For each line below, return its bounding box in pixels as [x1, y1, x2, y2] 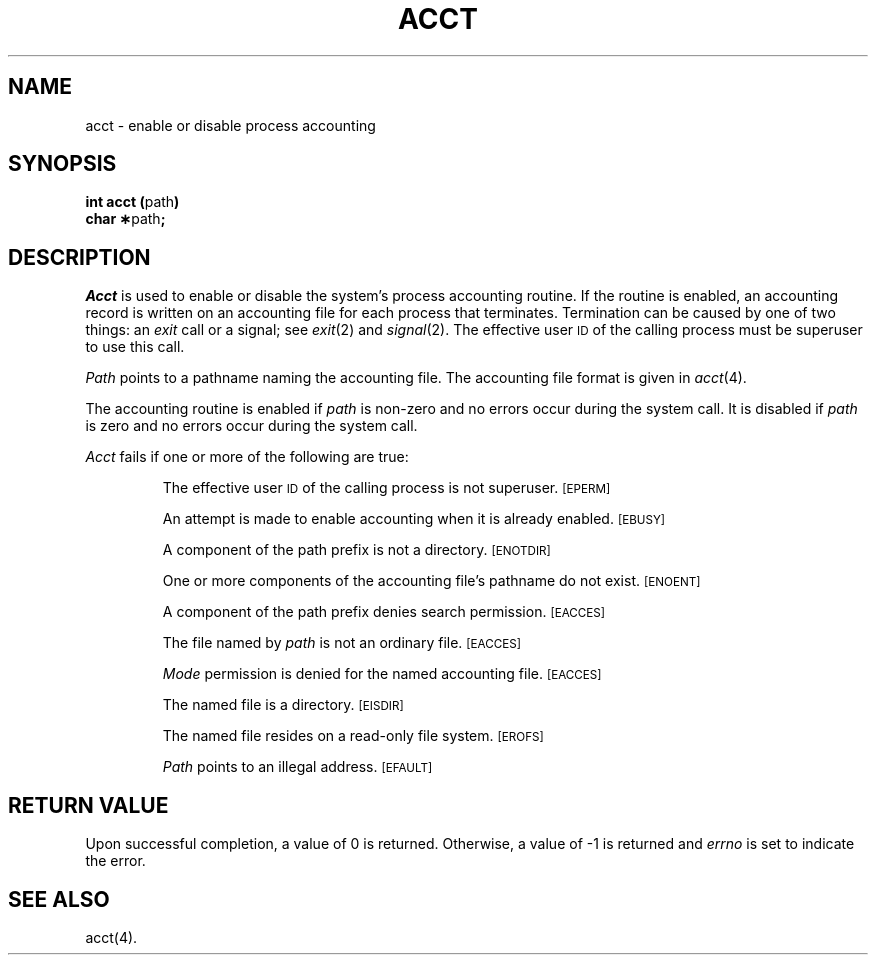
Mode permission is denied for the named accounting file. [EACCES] [162, 665, 602, 683]
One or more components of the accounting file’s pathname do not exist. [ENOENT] [162, 572, 701, 590]
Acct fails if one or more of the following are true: [85, 448, 409, 466]
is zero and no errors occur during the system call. [85, 417, 418, 435]
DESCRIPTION [8, 244, 151, 270]
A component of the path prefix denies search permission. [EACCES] [162, 603, 606, 621]
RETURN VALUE [8, 792, 169, 818]
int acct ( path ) [85, 193, 180, 211]
